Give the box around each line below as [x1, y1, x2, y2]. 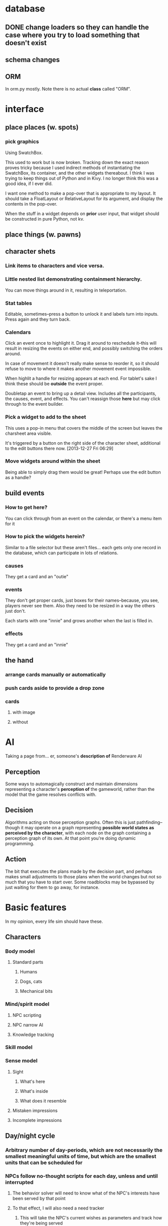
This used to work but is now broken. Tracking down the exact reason [5, 159, 149, 165]
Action [5, 855, 26, 863]
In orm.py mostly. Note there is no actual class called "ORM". [5, 86, 131, 92]
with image [12, 709, 35, 715]
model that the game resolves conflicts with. [5, 791, 96, 797]
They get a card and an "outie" [5, 574, 68, 580]
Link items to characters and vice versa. [5, 262, 104, 269]
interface [5, 103, 44, 115]
